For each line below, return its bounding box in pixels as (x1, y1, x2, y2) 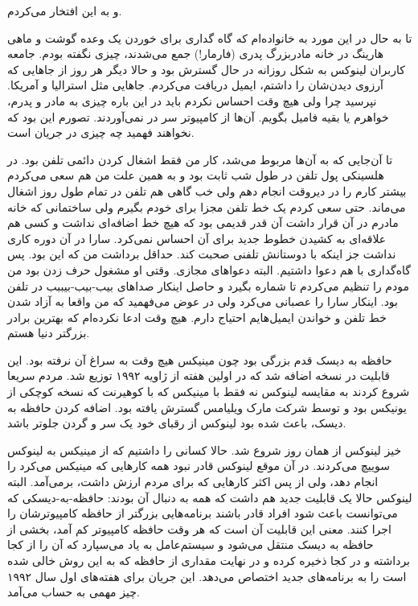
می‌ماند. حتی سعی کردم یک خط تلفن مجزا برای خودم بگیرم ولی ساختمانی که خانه (7, 198, 406, 215)
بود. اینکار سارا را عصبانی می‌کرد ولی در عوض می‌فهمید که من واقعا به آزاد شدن (7, 293, 399, 310)
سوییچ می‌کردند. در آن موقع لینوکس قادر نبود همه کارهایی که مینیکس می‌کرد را (7, 457, 390, 474)
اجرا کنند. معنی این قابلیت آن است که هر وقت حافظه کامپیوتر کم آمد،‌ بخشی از (7, 520, 391, 537)
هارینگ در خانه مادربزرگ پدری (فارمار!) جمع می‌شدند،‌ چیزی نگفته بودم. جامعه (7, 45, 384, 62)
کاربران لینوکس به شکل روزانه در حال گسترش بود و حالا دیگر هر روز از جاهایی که (7, 60, 405, 77)
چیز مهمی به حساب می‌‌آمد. (7, 583, 140, 600)
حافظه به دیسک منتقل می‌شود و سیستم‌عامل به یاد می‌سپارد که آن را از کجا (7, 536, 374, 553)
